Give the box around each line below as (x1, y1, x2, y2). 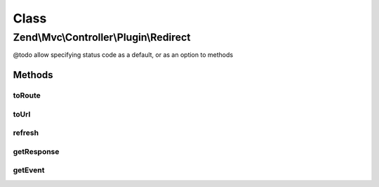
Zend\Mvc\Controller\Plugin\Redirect (13, 31, 191, 44)
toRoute (13, 91, 41, 101)
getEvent (13, 165, 45, 175)
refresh (13, 128, 39, 138)
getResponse (13, 146, 60, 156)
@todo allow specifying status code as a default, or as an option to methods (13, 51, 234, 59)
